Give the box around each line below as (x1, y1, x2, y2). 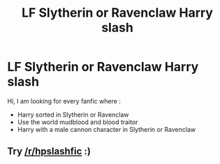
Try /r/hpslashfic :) (7, 145, 91, 158)
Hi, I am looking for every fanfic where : (7, 96, 121, 105)
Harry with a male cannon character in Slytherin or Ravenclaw (17, 125, 196, 133)
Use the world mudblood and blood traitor (17, 117, 138, 126)
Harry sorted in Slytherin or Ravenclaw (17, 110, 129, 119)
